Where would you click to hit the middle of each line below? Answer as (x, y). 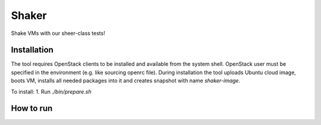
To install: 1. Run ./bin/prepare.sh (51, 91)
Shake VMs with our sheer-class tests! (58, 33)
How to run (32, 109)
